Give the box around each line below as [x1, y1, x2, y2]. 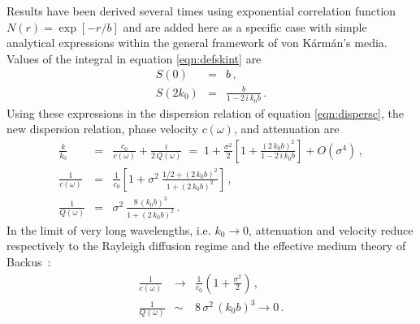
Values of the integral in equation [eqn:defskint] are [6, 50, 262, 67]
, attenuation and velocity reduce [249, 221, 414, 238]
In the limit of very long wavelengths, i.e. [6, 221, 211, 238]
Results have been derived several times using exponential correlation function [6, 2, 396, 19]
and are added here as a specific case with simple [123, 18, 367, 35]
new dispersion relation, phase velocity [6, 120, 198, 137]
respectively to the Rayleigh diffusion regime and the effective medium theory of [6, 237, 406, 254]
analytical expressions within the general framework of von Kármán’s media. [6, 34, 388, 51]
